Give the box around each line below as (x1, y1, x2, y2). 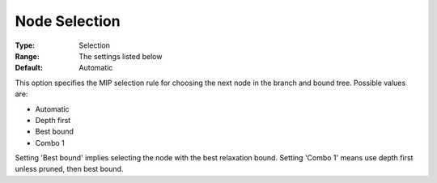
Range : (15, 51, 40, 61)
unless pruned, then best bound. (15, 164, 124, 174)
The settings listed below (78, 51, 163, 61)
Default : (15, 63, 44, 73)
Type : (15, 40, 36, 50)
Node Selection (15, 12, 121, 30)
